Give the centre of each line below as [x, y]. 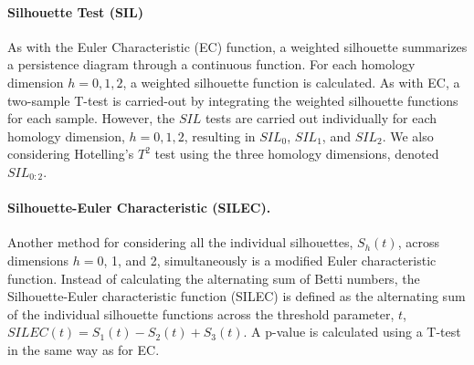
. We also [408, 136]
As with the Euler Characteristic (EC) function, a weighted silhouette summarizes [237, 46]
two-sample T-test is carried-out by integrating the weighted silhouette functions [233, 100]
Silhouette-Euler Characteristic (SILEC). [139, 208]
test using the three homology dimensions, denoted [297, 154]
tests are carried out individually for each [321, 118]
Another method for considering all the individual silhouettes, [180, 242]
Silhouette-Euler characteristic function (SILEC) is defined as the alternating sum [237, 296]
